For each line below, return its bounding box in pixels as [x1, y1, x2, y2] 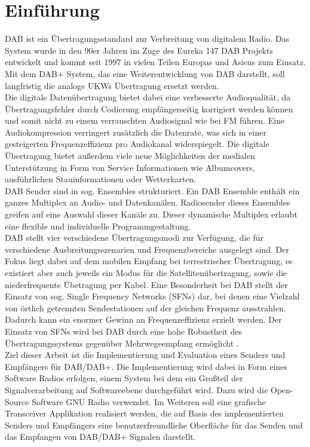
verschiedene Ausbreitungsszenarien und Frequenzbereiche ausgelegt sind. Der [5, 243, 289, 255]
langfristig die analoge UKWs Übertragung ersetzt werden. [5, 79, 219, 91]
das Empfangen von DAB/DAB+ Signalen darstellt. [5, 430, 196, 443]
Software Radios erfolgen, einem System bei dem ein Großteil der [5, 372, 243, 384]
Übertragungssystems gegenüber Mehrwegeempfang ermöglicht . [5, 336, 239, 349]
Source [5, 395, 29, 408]
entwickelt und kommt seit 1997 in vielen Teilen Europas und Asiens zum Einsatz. [5, 56, 306, 68]
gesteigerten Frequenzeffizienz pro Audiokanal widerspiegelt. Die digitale [5, 137, 269, 150]
